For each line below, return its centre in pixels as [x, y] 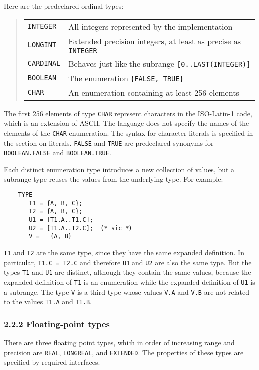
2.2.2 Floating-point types [57, 323]
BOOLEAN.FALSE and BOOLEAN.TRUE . [58, 152]
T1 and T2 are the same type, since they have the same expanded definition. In [124, 252]
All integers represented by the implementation [150, 26]
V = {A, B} [51, 237]
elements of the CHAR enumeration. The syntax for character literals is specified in [129, 132]
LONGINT [42, 45]
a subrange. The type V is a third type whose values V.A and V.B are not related [127, 291]
